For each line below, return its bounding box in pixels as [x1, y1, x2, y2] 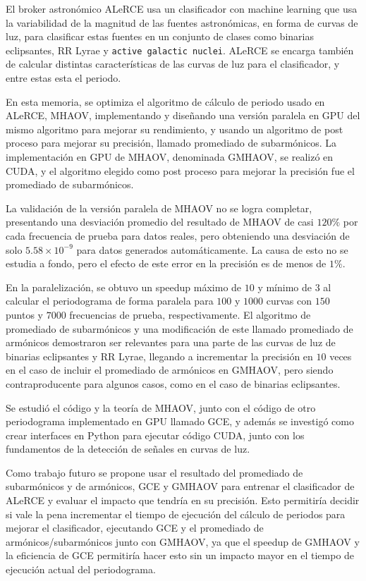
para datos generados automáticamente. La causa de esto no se [76, 242, 348, 257]
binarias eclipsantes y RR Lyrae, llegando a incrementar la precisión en [6, 348, 313, 363]
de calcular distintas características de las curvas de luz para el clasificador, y [6, 56, 340, 71]
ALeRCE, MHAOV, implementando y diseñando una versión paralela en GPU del [6, 108, 360, 123]
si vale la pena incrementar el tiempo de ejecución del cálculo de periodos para [6, 506, 346, 521]
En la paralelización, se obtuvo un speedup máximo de [6, 279, 242, 294]
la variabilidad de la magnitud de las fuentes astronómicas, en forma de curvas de [6, 15, 358, 30]
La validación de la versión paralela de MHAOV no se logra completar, [6, 200, 312, 215]
